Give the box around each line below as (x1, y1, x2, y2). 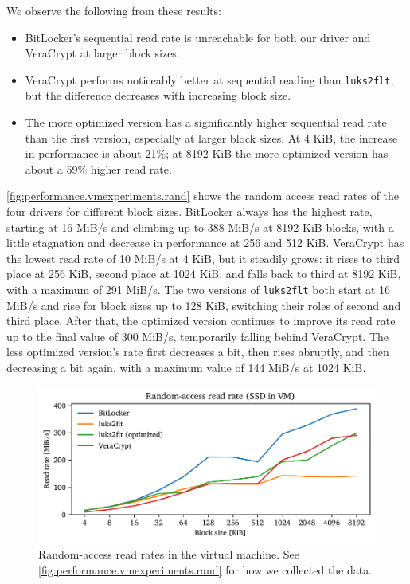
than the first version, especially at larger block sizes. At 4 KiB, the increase (25, 129, 398, 146)
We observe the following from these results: (6, 2, 221, 18)
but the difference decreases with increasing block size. (25, 87, 291, 104)
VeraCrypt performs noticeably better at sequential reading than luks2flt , (25, 71, 394, 88)
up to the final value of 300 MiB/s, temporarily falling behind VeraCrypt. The (6, 327, 389, 344)
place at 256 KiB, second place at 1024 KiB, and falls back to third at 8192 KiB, (6, 265, 401, 282)
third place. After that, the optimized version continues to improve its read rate (6, 312, 396, 329)
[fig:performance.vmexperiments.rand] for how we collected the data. (38, 561, 373, 578)
